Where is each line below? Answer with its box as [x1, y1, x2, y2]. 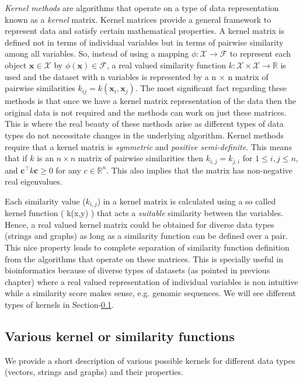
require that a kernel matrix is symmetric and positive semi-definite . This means [5, 140, 292, 152]
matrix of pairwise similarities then [78, 152, 203, 164]
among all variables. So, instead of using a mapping [5, 47, 189, 60]
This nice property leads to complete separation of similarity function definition [5, 241, 290, 253]
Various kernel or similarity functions [5, 327, 235, 345]
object [5, 58, 27, 71]
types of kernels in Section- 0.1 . [5, 298, 114, 310]
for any [55, 164, 81, 176]
